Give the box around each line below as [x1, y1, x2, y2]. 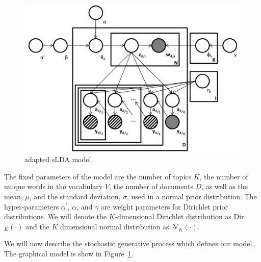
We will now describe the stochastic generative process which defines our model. [4, 238, 254, 249]
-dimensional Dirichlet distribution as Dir [115, 211, 244, 222]
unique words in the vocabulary [4, 181, 103, 192]
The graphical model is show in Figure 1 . [4, 248, 134, 259]
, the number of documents [109, 181, 193, 192]
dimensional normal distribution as [60, 221, 169, 231]
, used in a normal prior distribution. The [127, 191, 257, 202]
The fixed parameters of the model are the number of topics [4, 171, 192, 181]
